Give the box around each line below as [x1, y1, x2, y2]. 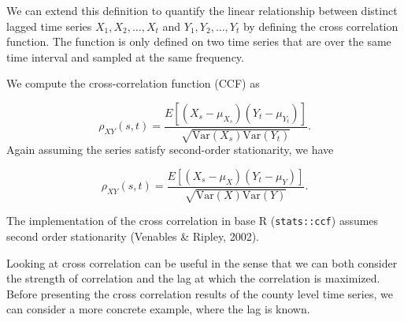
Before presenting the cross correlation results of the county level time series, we [6, 285, 393, 301]
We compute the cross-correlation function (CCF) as [6, 75, 260, 92]
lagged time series [6, 17, 92, 34]
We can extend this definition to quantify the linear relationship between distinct [6, 2, 398, 18]
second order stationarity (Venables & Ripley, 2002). [6, 228, 260, 245]
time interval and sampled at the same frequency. [6, 48, 244, 65]
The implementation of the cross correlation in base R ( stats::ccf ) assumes [6, 212, 379, 229]
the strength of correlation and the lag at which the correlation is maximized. [6, 270, 380, 286]
